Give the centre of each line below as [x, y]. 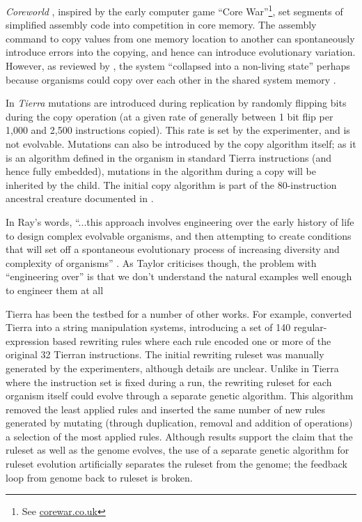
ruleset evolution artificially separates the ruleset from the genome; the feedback [176, 464]
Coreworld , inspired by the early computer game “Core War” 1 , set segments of [174, 10]
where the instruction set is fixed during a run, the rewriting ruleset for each [169, 382]
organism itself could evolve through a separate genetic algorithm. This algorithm [180, 396]
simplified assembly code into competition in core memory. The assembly [161, 25]
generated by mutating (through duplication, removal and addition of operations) [179, 423]
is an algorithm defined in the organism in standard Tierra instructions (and [169, 157]
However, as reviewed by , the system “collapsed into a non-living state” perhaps [178, 66]
